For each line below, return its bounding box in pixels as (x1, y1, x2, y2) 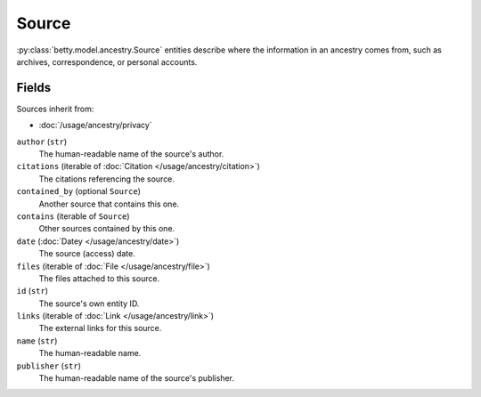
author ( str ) (16, 136, 68, 147)
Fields (16, 80, 52, 95)
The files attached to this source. (38, 272, 160, 284)
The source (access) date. (38, 248, 135, 259)
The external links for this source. (38, 323, 162, 334)
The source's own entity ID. (38, 298, 140, 309)
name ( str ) (16, 335, 58, 346)
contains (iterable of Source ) (16, 210, 130, 222)
